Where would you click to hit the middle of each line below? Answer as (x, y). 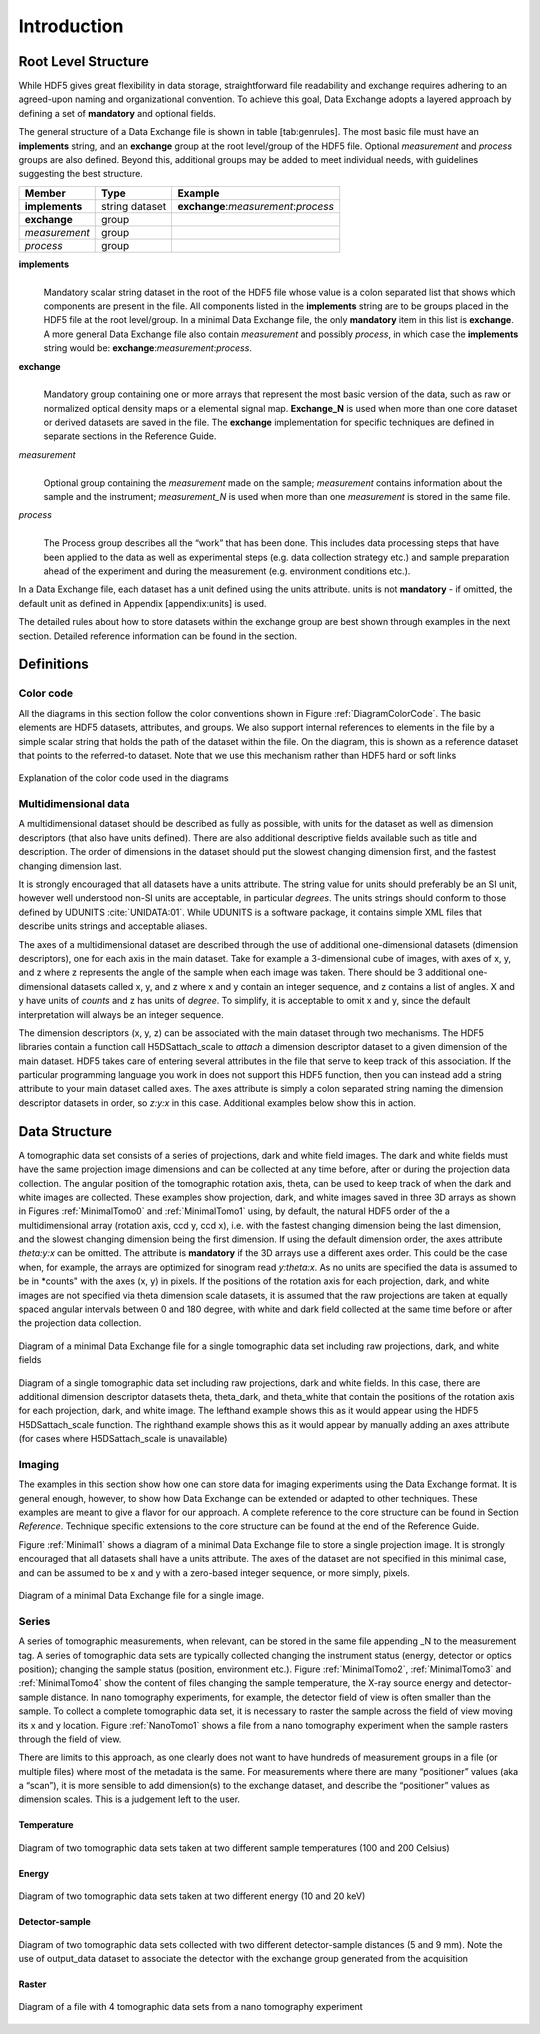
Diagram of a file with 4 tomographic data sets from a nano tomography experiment (191, 2007)
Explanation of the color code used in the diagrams (123, 778)
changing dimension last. (70, 866)
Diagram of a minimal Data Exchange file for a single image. (141, 1596)
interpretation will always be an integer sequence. (121, 1014)
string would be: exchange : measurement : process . (147, 348)
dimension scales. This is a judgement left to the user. (129, 1799)
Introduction (71, 26)
